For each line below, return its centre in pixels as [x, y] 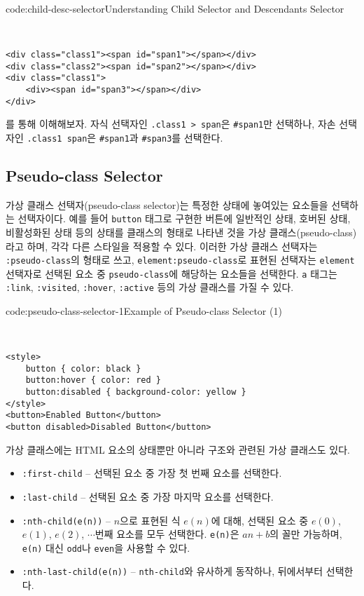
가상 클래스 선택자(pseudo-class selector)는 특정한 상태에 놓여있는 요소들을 [167, 204]
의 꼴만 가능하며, [306, 534]
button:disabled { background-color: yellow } [136, 392]
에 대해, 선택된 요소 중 [260, 520]
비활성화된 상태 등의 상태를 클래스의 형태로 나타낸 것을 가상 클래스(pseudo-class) [181, 232]
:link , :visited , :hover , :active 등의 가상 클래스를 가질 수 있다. [150, 287]
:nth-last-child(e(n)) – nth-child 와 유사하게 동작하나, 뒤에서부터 [173, 571]
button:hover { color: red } [93, 380]
